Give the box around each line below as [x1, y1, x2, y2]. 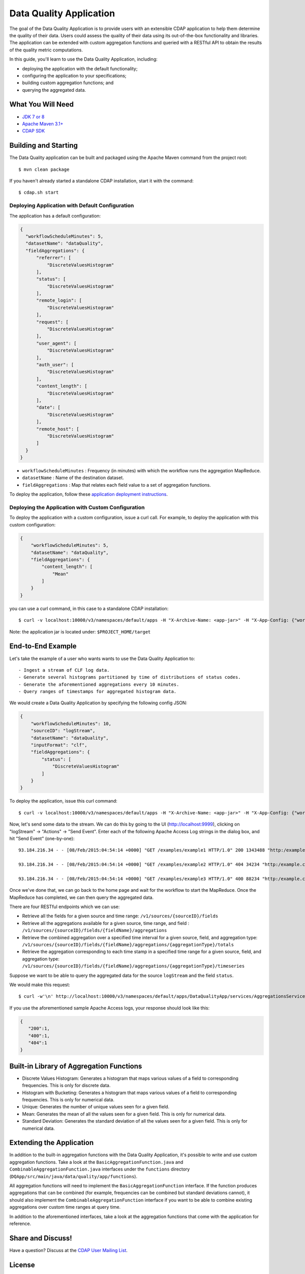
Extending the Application [9, 1138, 94, 1147]
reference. [9, 1220, 32, 1227]
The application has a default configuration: [9, 213, 101, 219]
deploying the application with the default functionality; [22, 65, 138, 71]
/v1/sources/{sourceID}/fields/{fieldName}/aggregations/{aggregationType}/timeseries [22, 963, 245, 969]
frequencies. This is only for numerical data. [22, 1096, 114, 1103]
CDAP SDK [22, 128, 45, 134]
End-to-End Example [9, 642, 77, 651]
